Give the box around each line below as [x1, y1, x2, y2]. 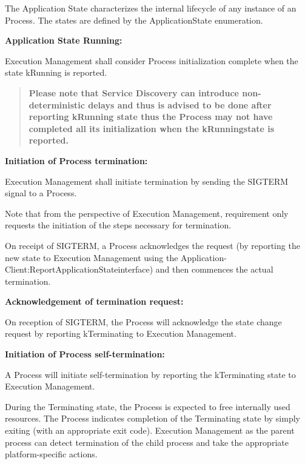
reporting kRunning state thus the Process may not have [28, 110, 273, 123]
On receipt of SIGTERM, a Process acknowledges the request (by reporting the [5, 239, 300, 251]
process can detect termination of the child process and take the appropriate [5, 436, 289, 448]
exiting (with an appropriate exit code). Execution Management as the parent [5, 424, 295, 437]
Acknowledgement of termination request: [5, 295, 184, 308]
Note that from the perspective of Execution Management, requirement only [5, 207, 289, 219]
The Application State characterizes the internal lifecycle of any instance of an [5, 2, 297, 14]
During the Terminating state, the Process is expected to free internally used [5, 400, 290, 413]
